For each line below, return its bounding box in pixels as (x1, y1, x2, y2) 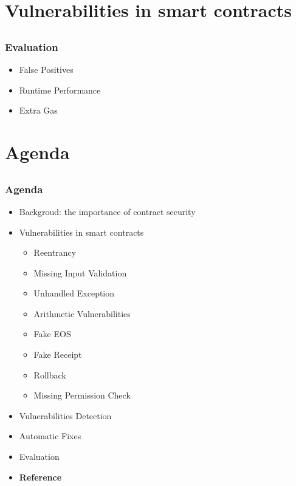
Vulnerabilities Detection (19, 409, 112, 422)
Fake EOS (33, 327, 71, 340)
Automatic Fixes (19, 430, 81, 442)
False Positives (19, 63, 74, 76)
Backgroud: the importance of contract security (19, 205, 196, 217)
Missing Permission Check (33, 389, 131, 402)
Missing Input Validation (33, 266, 127, 279)
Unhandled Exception (33, 287, 115, 299)
